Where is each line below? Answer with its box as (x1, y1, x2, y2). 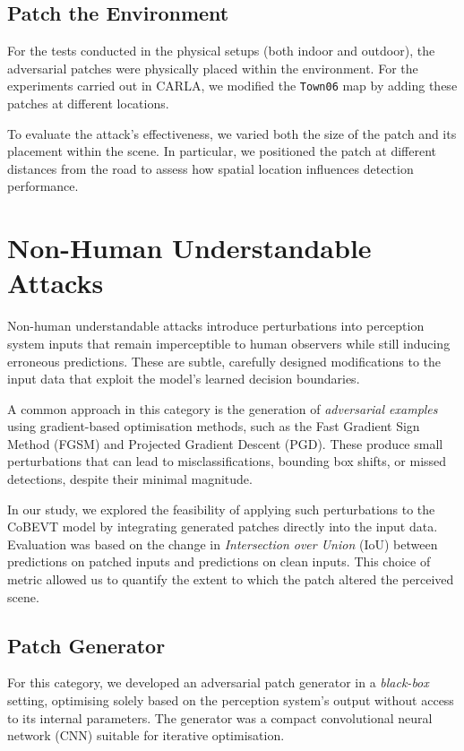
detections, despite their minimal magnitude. (7, 470, 253, 488)
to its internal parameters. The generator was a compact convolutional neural (7, 708, 433, 727)
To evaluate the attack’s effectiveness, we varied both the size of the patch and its (7, 124, 457, 142)
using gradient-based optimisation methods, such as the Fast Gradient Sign (7, 417, 420, 436)
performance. (7, 177, 79, 195)
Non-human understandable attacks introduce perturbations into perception (7, 316, 425, 335)
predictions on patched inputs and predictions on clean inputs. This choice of (7, 552, 431, 571)
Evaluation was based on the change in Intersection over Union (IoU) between (7, 534, 438, 553)
